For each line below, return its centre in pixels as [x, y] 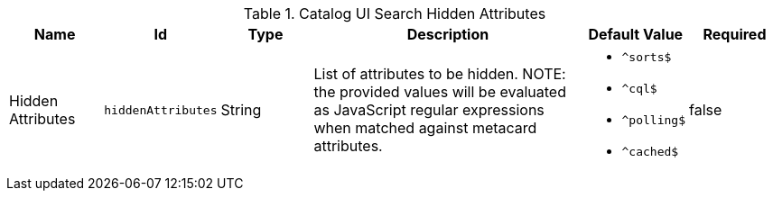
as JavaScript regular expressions [429, 110]
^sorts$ [647, 57]
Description [448, 34]
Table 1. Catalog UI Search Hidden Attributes [395, 13]
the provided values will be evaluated [440, 92]
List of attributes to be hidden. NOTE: [440, 74]
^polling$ [653, 120]
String [241, 110]
